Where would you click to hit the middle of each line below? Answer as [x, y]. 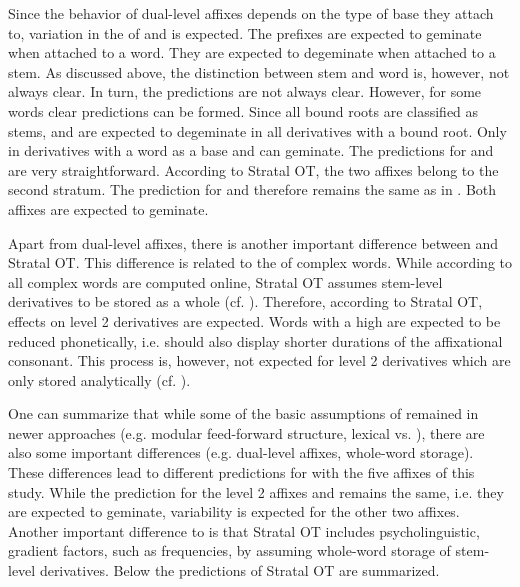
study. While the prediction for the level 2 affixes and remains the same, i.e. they [256, 491]
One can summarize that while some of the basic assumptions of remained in [243, 413]
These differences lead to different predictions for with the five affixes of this [241, 472]
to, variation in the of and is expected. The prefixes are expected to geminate [245, 32]
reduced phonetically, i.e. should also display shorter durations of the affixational [255, 340]
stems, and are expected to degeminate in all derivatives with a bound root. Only [257, 130]
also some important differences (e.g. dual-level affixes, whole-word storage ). [241, 452]
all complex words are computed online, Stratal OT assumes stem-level [225, 281]
